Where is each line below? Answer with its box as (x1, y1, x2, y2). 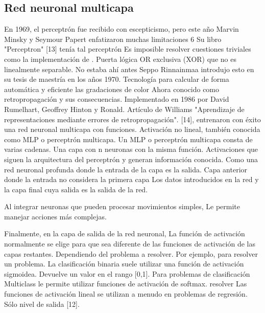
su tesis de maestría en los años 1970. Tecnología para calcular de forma (4, 74, 229, 84)
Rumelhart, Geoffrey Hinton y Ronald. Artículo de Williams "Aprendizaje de (4, 103, 245, 114)
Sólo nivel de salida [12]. (4, 298, 80, 309)
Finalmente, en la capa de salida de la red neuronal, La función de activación (4, 228, 245, 239)
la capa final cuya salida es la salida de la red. (4, 184, 148, 194)
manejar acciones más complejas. (4, 211, 107, 221)
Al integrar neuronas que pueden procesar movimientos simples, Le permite (4, 201, 240, 212)
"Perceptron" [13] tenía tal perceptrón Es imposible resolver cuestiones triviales (4, 43, 251, 54)
